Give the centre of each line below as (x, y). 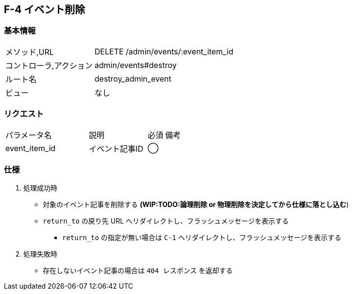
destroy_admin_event (133, 78)
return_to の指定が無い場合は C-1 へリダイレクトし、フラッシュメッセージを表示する (202, 238)
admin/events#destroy (135, 65)
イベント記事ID (116, 148)
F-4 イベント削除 (45, 9)
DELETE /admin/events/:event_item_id (164, 51)
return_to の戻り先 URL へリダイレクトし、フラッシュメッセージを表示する (166, 221)
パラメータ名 (29, 135)
